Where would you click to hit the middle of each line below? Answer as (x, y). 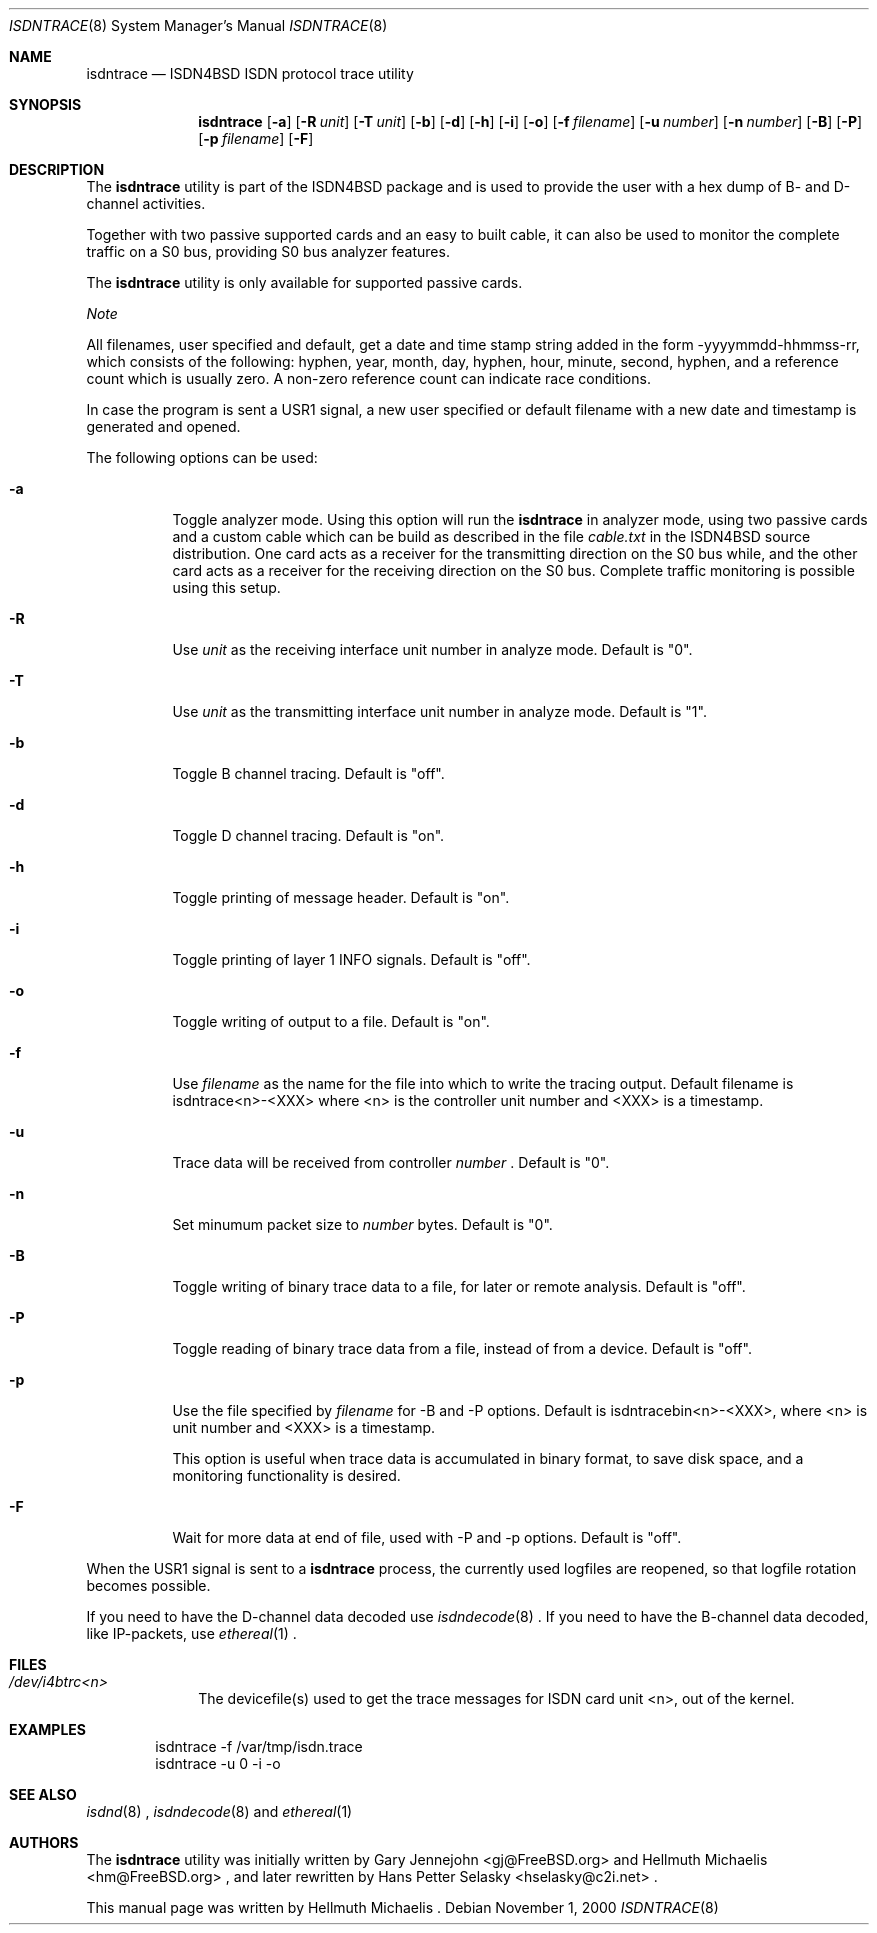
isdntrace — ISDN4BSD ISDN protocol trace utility (250, 73)
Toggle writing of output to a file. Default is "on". (331, 1021)
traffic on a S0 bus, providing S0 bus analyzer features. (268, 251)
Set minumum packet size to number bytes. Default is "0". (362, 1224)
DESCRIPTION (57, 169)
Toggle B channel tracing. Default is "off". (308, 773)
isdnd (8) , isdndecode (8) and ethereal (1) (219, 1811)
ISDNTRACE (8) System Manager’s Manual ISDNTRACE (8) (198, 25)
